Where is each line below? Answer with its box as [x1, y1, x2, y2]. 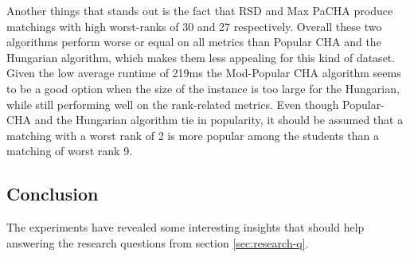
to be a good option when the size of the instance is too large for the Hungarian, [6, 80, 400, 96]
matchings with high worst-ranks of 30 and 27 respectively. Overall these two [6, 18, 382, 34]
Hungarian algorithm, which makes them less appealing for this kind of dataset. [6, 49, 396, 65]
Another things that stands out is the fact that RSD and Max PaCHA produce [6, 2, 393, 18]
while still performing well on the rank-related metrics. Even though [6, 95, 339, 112]
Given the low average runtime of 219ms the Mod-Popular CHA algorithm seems [6, 64, 401, 81]
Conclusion [6, 181, 99, 206]
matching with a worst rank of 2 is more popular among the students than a [6, 127, 379, 143]
